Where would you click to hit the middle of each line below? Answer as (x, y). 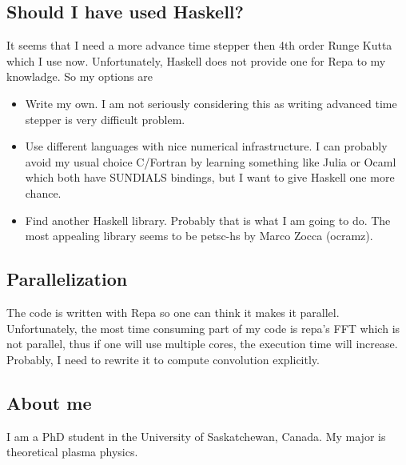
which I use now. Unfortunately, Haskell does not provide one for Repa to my (196, 60)
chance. (43, 192)
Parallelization (67, 279)
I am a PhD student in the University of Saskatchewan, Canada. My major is (196, 436)
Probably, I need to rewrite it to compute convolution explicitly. (163, 359)
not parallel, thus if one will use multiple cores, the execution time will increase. (202, 344)
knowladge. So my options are (80, 76)
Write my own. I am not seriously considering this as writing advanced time (211, 103)
